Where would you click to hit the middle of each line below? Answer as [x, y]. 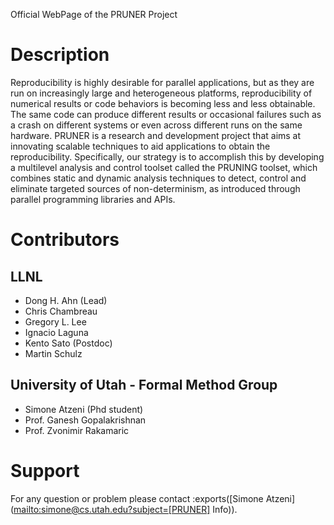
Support [45, 470]
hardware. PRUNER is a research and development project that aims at [156, 135]
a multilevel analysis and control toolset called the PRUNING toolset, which [164, 167]
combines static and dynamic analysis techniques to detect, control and [158, 178]
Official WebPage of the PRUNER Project [94, 14]
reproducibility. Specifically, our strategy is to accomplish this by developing [167, 156]
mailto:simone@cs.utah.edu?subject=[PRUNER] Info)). [125, 509]
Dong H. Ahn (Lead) [66, 300]
